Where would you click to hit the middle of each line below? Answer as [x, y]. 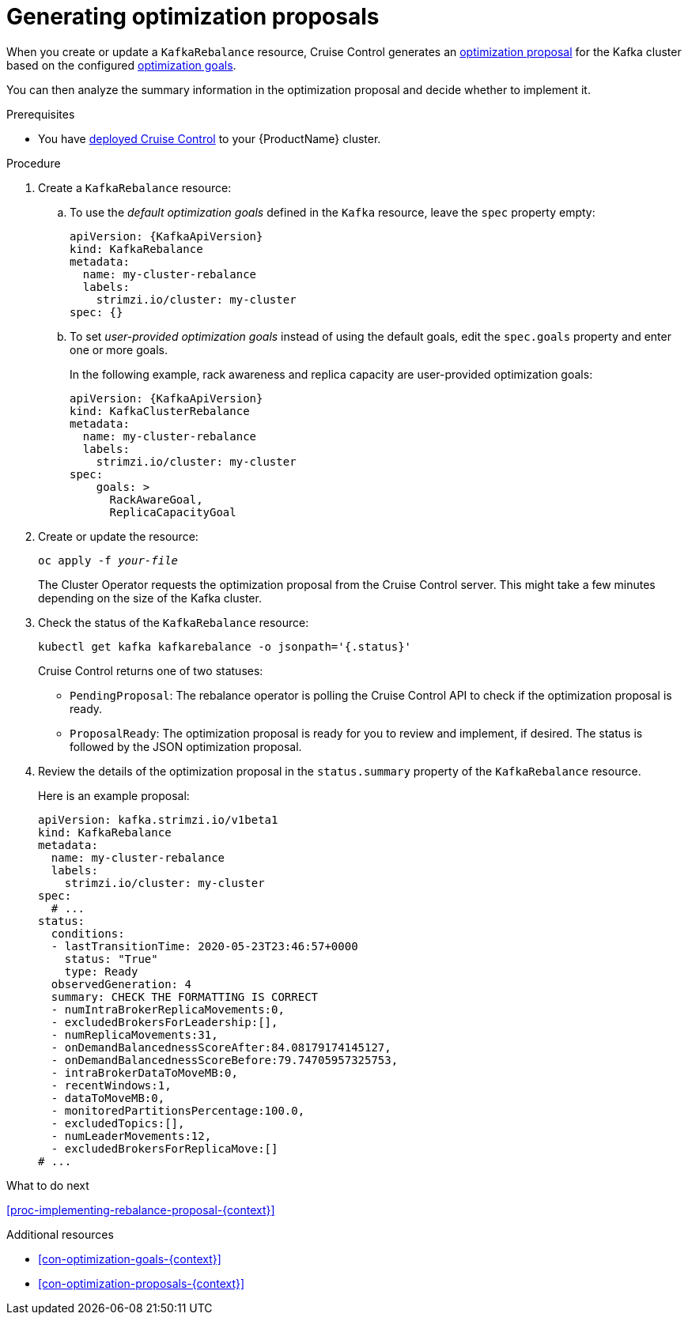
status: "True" [111, 959]
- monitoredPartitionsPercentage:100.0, [178, 1110]
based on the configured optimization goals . [121, 65]
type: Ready [101, 971]
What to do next [48, 1185]
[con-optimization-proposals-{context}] [142, 1283]
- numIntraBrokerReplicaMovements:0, [168, 1009]
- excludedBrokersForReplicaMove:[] [164, 1148]
